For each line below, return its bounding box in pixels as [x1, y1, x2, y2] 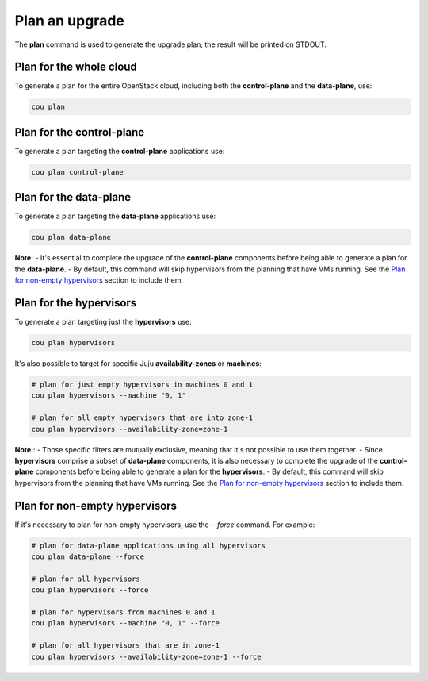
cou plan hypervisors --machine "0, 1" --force [31, 619, 220, 628]
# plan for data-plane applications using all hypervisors [31, 541, 266, 550]
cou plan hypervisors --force [31, 586, 149, 594]
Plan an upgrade [14, 12, 124, 29]
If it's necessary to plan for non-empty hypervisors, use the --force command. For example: [14, 520, 315, 529]
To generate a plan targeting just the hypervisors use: [14, 317, 192, 327]
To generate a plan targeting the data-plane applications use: [14, 211, 216, 221]
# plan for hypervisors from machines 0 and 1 [31, 607, 216, 617]
